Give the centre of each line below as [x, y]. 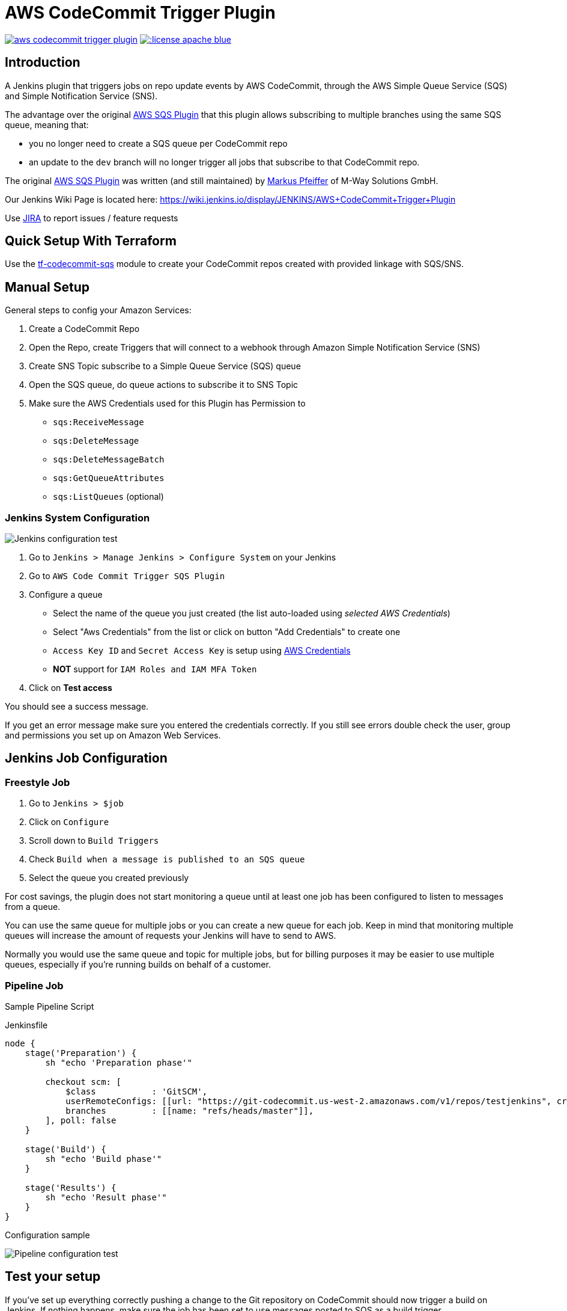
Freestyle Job [38, 782]
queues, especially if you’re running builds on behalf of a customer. [138, 965]
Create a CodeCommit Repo [84, 329]
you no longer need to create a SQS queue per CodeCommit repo [158, 143]
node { [20, 1043]
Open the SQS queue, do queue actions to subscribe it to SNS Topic [164, 385]
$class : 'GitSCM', [137, 1091]
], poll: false [81, 1120]
